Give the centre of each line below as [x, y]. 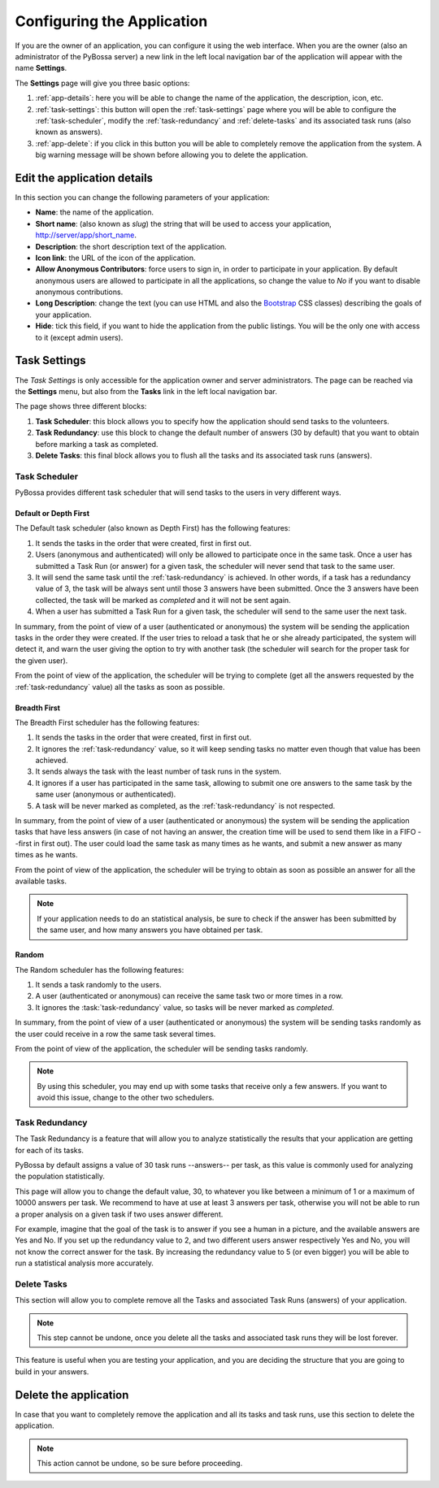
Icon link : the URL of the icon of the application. [115, 258]
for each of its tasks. [50, 1150]
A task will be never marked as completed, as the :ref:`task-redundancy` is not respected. [185, 805]
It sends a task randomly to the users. [98, 984]
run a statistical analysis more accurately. [84, 1263]
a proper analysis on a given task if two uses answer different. [119, 1214]
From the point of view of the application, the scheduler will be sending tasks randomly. [162, 1048]
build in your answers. [52, 1371]
